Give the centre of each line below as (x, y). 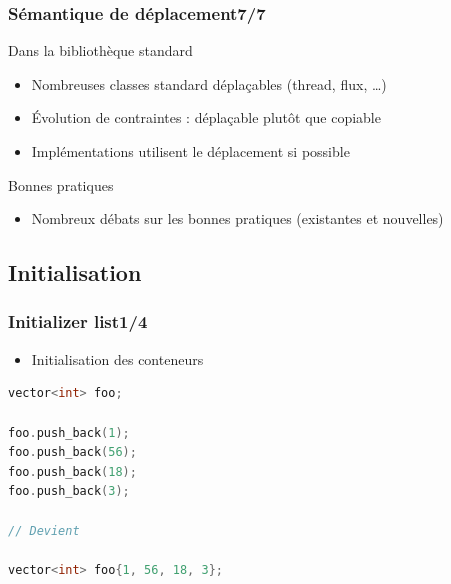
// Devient (44, 530)
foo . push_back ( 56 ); (72, 452)
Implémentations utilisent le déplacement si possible (190, 151)
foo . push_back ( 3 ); (69, 491)
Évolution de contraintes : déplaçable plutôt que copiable (206, 117)
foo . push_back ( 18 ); (72, 471)
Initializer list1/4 (78, 321)
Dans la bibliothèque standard (100, 50)
